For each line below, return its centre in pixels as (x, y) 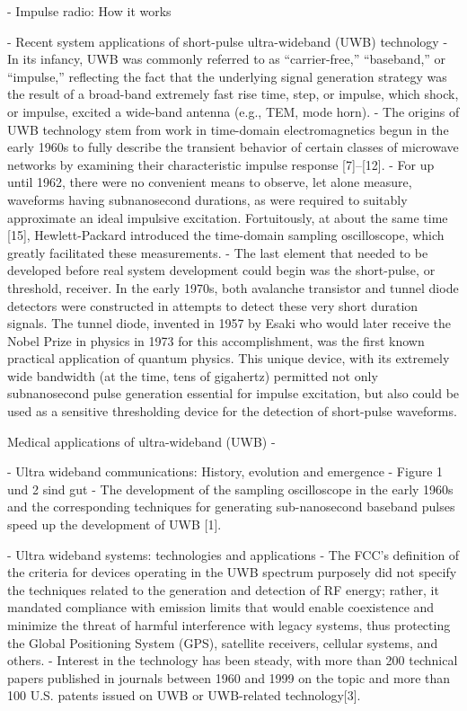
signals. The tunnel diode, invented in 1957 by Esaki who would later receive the (229, 323)
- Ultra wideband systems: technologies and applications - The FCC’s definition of (233, 554)
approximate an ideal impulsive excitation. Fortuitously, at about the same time (228, 217)
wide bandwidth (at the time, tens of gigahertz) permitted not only (193, 375)
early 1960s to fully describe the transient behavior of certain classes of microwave (233, 147)
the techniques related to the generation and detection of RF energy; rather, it (223, 589)
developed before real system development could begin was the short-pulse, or (221, 270)
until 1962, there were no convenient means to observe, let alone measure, (210, 182)
